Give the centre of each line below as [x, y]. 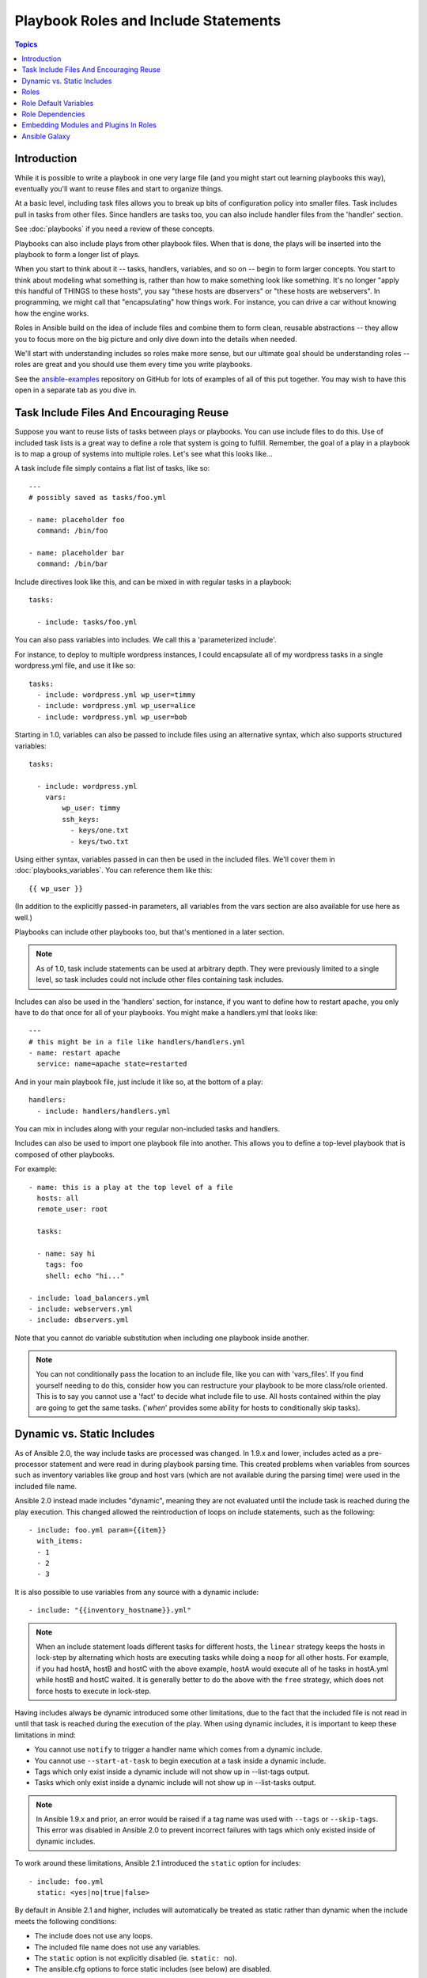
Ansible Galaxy [46, 136]
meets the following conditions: [66, 1921]
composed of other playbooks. [64, 1154]
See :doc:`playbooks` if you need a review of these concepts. [115, 229]
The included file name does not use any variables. [117, 1947]
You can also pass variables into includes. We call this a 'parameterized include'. [145, 640]
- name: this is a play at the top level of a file [131, 1187]
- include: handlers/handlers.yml [104, 1111]
